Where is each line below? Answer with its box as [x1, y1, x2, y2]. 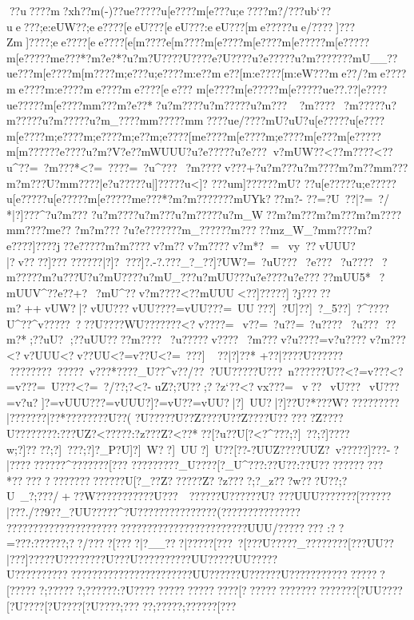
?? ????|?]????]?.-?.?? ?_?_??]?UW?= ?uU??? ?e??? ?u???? [70, 252, 376, 269]
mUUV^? [6, 284, 53, 300]
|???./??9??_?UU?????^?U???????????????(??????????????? [6, 503, 301, 519]
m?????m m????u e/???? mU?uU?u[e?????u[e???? [149, 112, 385, 129]
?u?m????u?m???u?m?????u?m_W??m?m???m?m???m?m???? [91, 205, 402, 222]
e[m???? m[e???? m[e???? [165, 34, 282, 50]
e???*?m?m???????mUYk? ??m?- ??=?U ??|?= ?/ [141, 190, 390, 207]
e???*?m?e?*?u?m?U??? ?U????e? [59, 49, 223, 66]
